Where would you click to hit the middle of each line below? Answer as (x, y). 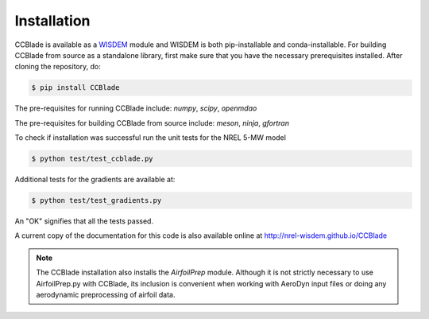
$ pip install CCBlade (75, 88)
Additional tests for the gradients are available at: (95, 180)
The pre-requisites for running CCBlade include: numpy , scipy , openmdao (136, 108)
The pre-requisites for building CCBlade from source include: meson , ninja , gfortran (152, 123)
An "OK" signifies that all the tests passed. (84, 221)
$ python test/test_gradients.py (97, 200)
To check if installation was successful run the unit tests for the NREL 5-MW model (150, 138)
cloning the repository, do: (58, 67)
